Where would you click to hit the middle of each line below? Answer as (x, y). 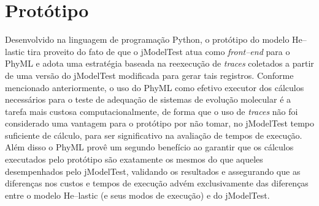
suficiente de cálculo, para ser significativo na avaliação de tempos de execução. (154, 135)
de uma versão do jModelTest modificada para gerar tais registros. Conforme (149, 75)
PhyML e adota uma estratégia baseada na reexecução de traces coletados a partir (159, 63)
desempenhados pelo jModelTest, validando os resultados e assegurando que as (153, 171)
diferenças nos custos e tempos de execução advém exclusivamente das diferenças (157, 183)
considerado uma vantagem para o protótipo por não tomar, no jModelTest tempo (159, 123)
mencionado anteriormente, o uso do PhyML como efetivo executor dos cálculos (155, 87)
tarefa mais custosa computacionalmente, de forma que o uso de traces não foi (152, 111)
